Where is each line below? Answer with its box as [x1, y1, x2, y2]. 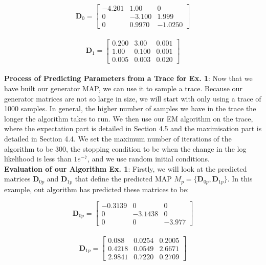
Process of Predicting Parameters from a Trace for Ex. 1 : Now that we [4, 73, 253, 84]
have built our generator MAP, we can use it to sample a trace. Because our [4, 83, 242, 93]
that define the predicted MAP [75, 173, 172, 184]
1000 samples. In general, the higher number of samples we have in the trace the [4, 103, 256, 114]
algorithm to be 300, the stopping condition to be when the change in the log [4, 143, 247, 154]
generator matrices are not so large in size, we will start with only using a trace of [4, 93, 261, 104]
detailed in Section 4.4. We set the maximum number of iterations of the [4, 133, 232, 144]
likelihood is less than [4, 153, 72, 164]
